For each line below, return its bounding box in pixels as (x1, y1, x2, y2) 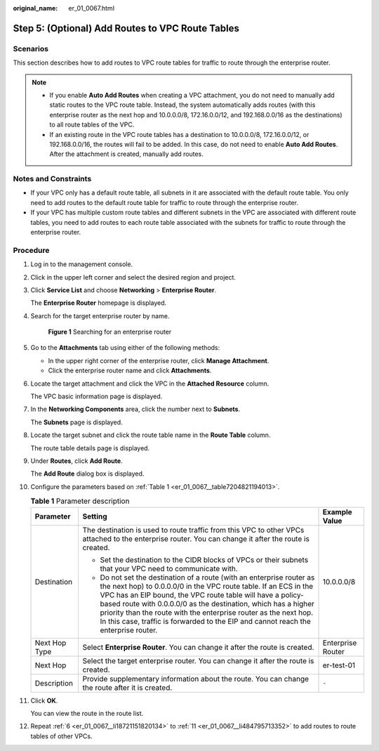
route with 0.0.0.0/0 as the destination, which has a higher (122, 599, 315, 608)
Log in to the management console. (30, 260, 133, 268)
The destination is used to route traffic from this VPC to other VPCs (82, 525, 305, 535)
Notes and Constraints (13, 174, 92, 184)
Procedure (13, 245, 50, 255)
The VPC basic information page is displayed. (30, 392, 163, 400)
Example (322, 507, 352, 516)
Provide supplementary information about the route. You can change (82, 674, 309, 684)
